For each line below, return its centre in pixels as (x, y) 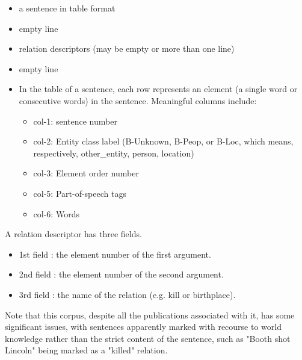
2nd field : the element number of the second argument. (121, 274)
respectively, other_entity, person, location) (114, 153)
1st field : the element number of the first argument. (115, 254)
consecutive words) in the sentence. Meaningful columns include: (138, 100)
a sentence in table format (67, 8)
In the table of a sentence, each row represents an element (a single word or (158, 89)
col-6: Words (56, 213)
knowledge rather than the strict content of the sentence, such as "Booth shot (148, 338)
